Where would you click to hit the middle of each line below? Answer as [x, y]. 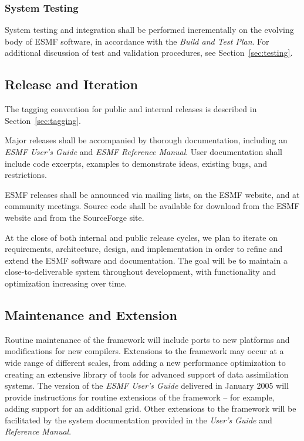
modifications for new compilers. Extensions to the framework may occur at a [144, 351]
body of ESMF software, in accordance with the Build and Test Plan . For [137, 41]
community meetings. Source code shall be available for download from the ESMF [152, 206]
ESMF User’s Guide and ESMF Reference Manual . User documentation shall [143, 151]
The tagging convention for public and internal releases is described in [131, 109]
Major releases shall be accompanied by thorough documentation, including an [146, 140]
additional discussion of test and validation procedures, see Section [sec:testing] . [149, 53]
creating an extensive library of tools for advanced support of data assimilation [147, 374]
